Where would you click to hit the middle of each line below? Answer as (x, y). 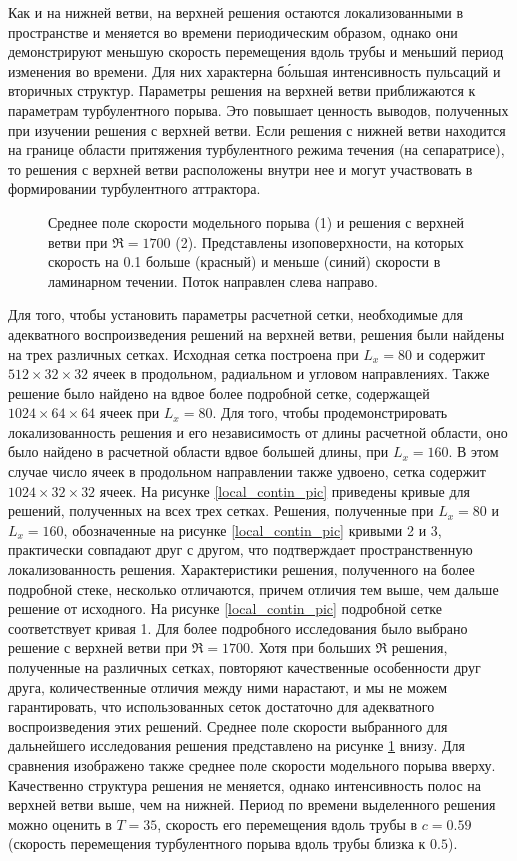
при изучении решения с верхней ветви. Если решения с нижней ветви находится (257, 129)
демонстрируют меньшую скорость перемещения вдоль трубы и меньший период (256, 51)
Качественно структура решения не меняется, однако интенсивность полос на (245, 784)
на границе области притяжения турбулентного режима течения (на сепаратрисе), (256, 149)
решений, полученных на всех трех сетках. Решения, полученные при (221, 510)
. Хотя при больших (310, 647)
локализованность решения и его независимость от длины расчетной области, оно (258, 431)
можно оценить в (60, 823)
